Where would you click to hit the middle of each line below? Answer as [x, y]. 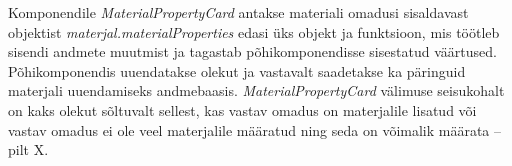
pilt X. [28, 149]
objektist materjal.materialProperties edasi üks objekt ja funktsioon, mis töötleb [254, 31]
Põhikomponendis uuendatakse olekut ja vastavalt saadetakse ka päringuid [237, 70]
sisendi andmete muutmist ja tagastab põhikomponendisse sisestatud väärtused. [252, 51]
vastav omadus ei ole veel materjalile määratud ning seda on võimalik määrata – [255, 129]
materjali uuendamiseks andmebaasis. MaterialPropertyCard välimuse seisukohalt [256, 90]
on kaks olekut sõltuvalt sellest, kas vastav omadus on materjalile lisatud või [242, 109]
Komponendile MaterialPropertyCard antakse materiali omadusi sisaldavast [238, 12]
